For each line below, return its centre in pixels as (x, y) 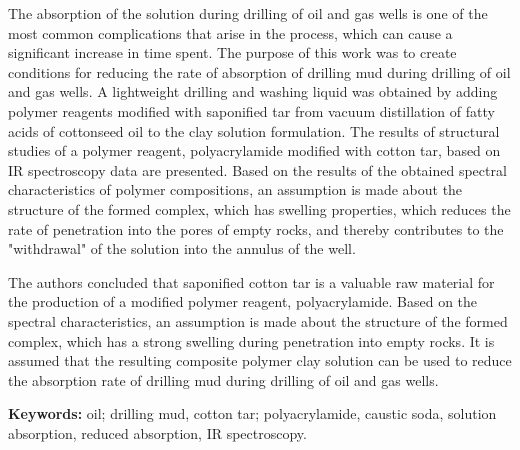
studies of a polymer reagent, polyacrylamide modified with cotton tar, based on (254, 150)
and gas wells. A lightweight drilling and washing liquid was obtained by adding (253, 91)
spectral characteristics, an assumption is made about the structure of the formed (258, 320)
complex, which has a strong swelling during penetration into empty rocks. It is (251, 340)
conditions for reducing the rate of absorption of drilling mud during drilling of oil (259, 71)
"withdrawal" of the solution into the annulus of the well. (182, 248)
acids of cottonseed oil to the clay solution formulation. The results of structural (254, 130)
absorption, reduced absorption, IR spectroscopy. (157, 432)
